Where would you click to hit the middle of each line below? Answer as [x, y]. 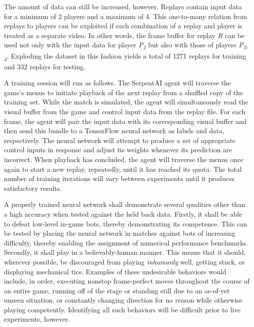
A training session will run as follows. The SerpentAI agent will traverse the [117, 83]
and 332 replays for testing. [45, 66]
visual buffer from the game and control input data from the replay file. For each [125, 111]
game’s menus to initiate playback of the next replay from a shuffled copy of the [124, 92]
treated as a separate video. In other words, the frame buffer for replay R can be [124, 35]
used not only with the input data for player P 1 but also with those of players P [124, 45]
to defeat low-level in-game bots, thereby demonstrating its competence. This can [126, 223]
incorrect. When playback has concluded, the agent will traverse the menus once [124, 159]
